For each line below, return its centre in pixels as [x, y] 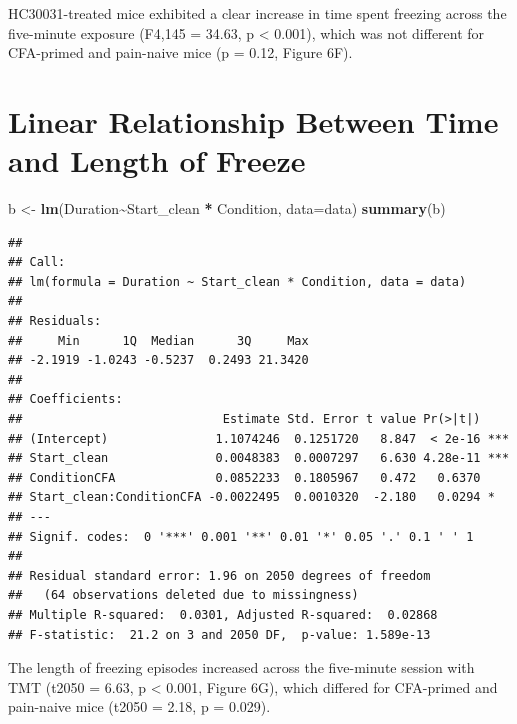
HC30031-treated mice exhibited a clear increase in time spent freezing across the [257, 13]
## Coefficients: [65, 399]
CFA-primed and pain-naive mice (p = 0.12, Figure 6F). [180, 52]
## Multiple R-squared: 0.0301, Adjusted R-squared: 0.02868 [223, 614]
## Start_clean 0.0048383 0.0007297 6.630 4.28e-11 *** [259, 458]
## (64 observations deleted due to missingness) [183, 595]
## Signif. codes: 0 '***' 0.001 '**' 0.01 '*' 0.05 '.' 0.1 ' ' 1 [241, 536]
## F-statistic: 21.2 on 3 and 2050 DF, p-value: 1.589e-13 [219, 634]
